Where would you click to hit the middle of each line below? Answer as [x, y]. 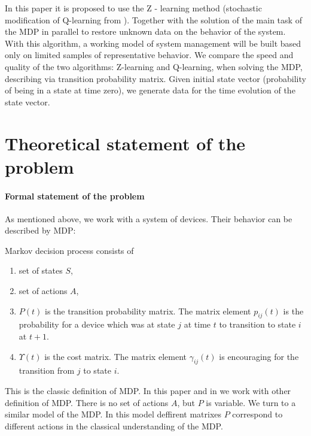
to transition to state [257, 324]
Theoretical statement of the [125, 143]
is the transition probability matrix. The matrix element [148, 311]
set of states [41, 270]
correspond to [257, 414]
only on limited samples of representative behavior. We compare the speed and [149, 55]
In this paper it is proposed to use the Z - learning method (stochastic [133, 8]
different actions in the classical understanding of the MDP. [114, 426]
